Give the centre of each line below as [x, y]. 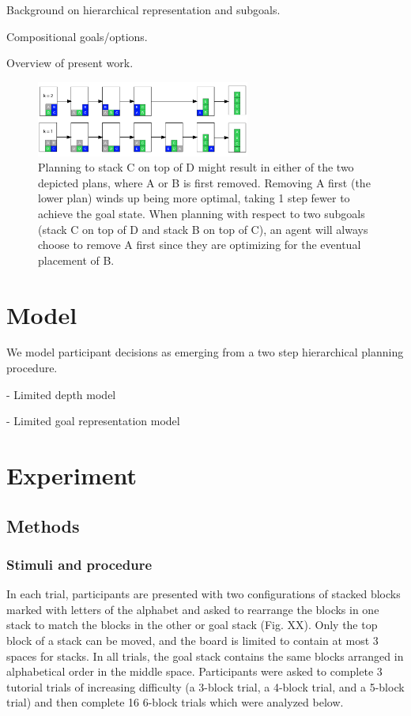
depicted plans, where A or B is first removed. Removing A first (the [204, 182]
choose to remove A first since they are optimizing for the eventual [200, 245]
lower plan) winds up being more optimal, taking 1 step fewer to [194, 198]
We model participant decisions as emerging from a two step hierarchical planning [205, 352]
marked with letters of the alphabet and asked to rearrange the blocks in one [193, 609]
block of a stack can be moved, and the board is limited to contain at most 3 [192, 640]
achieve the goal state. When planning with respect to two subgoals [202, 213]
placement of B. [76, 260]
